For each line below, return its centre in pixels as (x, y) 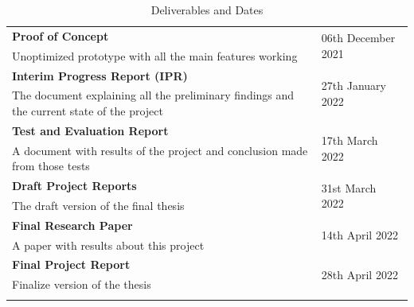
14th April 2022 (359, 235)
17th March (350, 140)
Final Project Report (71, 264)
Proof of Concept (61, 35)
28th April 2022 (359, 274)
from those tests (51, 166)
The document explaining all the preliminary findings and (153, 95)
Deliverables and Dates (207, 10)
